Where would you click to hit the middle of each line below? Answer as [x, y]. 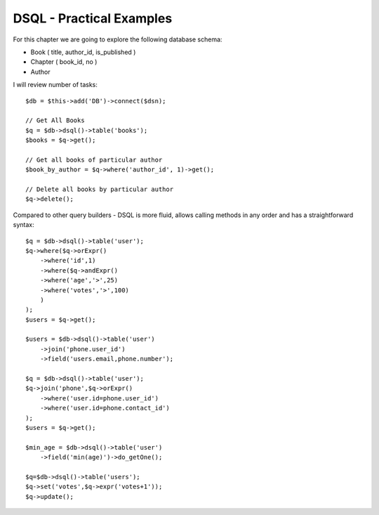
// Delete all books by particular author [100, 189]
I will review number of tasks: [55, 85]
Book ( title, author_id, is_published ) [83, 52]
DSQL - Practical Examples [93, 18]
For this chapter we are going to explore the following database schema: [118, 39]
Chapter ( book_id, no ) [64, 62]
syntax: [24, 225]
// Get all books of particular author [94, 159]
